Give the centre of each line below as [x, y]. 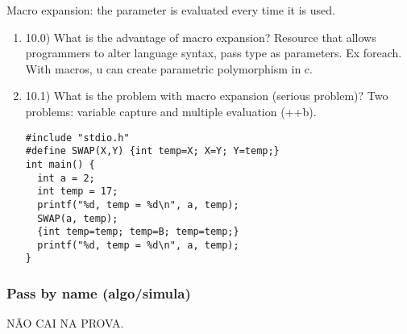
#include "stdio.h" [77, 138]
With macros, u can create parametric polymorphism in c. [169, 68]
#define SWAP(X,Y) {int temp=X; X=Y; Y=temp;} [152, 151]
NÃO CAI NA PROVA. [65, 323]
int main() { [60, 164]
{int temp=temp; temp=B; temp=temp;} [138, 232]
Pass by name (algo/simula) [99, 293]
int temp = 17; [78, 192]
